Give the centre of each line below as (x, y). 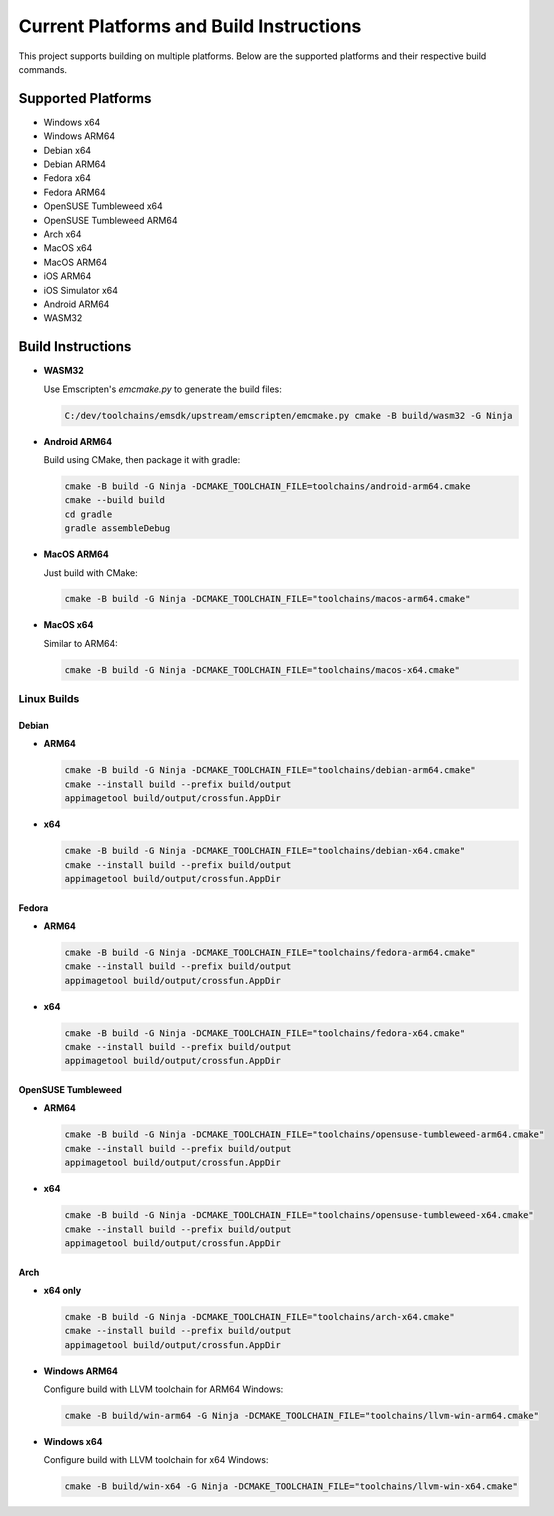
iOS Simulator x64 (81, 290)
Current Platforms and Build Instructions (190, 26)
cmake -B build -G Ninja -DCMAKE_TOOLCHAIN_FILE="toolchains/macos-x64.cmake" (262, 669)
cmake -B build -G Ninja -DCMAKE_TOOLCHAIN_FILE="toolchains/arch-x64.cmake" (259, 1316)
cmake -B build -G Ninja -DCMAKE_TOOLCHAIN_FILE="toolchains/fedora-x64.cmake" (265, 1033)
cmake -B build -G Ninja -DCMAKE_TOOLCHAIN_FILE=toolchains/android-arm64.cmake (267, 486)
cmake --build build (114, 500)
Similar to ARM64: (81, 643)
